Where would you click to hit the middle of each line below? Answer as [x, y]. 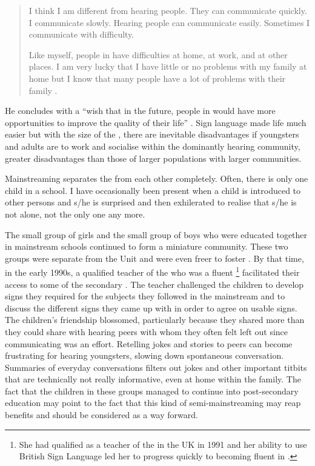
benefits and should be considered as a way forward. [101, 415]
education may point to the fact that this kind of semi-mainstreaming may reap [153, 403]
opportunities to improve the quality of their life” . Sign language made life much [156, 122]
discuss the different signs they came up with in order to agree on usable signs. [151, 308]
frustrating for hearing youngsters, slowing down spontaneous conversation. [144, 355]
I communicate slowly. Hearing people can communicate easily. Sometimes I [169, 22]
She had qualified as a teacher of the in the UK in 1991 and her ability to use [163, 444]
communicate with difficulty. [81, 34]
